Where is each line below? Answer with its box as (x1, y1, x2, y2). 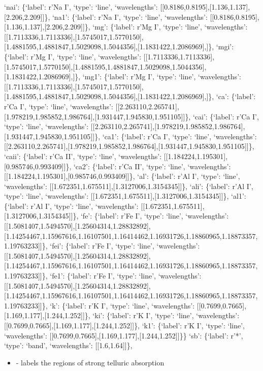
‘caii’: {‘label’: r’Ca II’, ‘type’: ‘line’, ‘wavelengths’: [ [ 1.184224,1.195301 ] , (4, 150, 228, 161)
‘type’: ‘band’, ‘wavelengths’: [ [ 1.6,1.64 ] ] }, (4, 340, 133, 351)
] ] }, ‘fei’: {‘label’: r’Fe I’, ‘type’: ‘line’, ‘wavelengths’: (38, 240, 200, 251)
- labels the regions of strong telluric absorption (16, 357, 165, 367)
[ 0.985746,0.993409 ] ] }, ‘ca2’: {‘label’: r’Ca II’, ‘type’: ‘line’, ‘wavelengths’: (4, 161, 231, 171)
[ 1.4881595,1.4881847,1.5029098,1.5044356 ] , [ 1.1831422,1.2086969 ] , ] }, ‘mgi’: (4, 41, 234, 52)
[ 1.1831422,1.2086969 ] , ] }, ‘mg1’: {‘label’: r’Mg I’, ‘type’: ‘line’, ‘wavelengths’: (4, 71, 241, 82)
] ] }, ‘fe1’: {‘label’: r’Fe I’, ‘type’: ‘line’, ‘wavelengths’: (38, 270, 202, 281)
